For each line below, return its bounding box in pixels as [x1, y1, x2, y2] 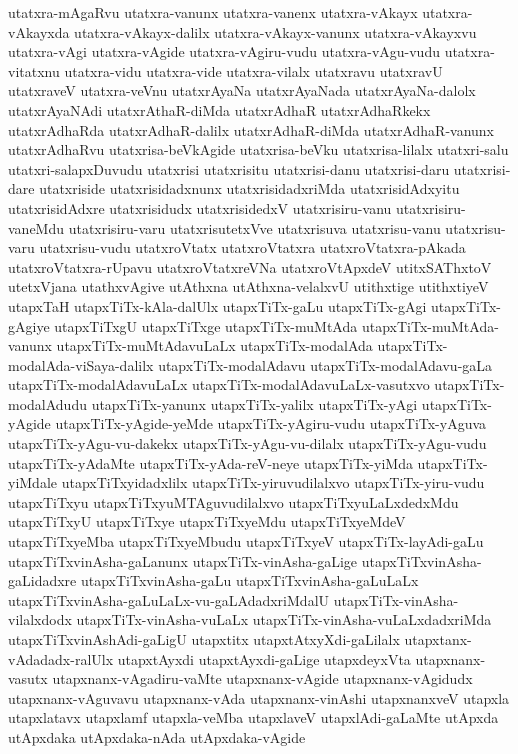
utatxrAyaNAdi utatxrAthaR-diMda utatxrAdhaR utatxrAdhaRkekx [8, 99, 431, 120]
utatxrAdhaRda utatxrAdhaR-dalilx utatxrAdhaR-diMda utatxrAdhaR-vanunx [8, 119, 495, 140]
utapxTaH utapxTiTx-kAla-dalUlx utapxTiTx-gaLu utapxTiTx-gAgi [8, 295, 427, 316]
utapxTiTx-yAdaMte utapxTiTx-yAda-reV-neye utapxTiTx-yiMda [8, 452, 413, 473]
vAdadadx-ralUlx [8, 648, 114, 669]
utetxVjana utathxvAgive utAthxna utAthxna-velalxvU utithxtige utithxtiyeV [8, 276, 489, 297]
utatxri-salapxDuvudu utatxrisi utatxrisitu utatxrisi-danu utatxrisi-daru [8, 158, 450, 179]
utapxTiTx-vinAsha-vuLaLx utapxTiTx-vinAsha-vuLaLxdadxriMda [76, 609, 492, 630]
